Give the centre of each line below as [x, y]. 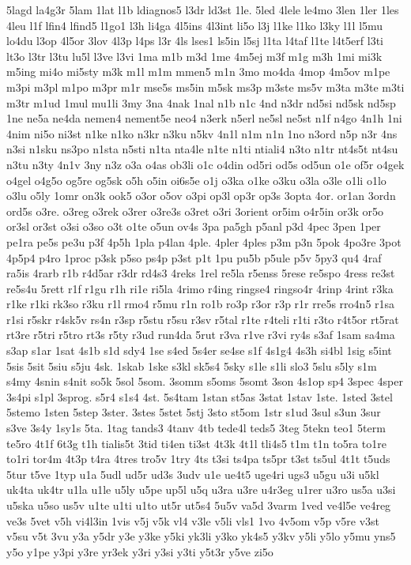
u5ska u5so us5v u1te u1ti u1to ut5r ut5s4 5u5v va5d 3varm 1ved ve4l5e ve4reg [199, 505]
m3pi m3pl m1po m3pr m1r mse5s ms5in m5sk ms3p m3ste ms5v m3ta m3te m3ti [205, 87]
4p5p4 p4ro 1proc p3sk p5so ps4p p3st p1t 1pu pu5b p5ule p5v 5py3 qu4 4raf [194, 257]
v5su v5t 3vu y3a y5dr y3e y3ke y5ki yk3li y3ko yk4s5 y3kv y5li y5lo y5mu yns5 [201, 536]
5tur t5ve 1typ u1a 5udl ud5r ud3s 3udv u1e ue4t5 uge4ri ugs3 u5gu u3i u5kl [193, 474]
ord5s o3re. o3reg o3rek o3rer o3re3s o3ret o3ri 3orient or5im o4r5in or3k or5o [195, 211]
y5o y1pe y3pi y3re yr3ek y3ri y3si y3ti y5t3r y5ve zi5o [140, 551]
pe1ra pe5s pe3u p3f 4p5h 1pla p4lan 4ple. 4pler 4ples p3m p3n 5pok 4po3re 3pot [204, 241]
